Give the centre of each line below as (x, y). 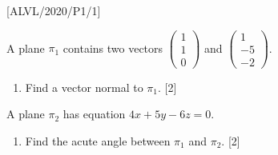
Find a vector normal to (84, 87)
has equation (94, 114)
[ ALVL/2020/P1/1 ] (54, 10)
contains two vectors (113, 48)
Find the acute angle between (98, 140)
